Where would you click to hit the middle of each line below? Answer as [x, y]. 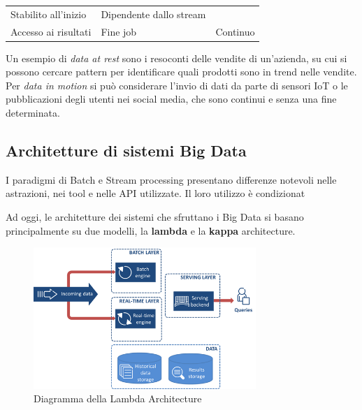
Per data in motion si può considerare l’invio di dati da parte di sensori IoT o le [177, 85]
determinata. [33, 113]
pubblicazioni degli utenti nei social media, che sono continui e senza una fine [171, 99]
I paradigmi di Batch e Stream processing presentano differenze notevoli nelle [171, 179]
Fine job [119, 31]
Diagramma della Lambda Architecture [118, 398]
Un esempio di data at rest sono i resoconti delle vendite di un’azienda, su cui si [176, 58]
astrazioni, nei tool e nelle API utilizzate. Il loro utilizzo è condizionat [155, 193]
